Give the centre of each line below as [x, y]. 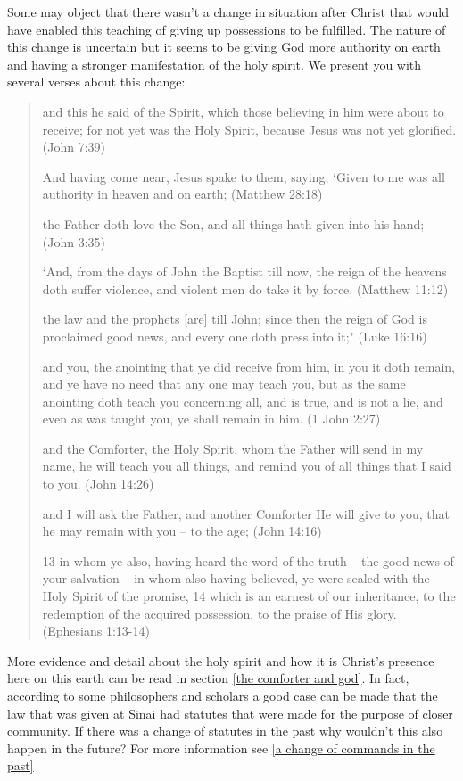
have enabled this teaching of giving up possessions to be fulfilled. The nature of [227, 29]
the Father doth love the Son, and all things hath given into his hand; [233, 223]
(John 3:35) [74, 241]
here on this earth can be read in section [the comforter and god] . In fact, [208, 678]
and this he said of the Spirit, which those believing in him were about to [243, 111]
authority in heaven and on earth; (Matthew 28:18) [182, 194]
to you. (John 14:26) [98, 484]
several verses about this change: [96, 82]
